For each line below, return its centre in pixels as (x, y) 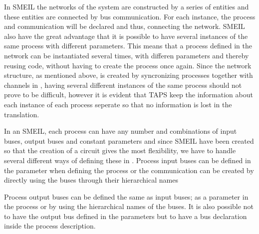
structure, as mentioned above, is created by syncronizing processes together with (129, 75)
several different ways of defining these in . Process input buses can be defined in (128, 160)
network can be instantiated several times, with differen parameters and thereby (127, 55)
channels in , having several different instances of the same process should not (123, 85)
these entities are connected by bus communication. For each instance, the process (130, 16)
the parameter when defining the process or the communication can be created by (129, 170)
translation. (22, 114)
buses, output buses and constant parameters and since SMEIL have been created (129, 140)
